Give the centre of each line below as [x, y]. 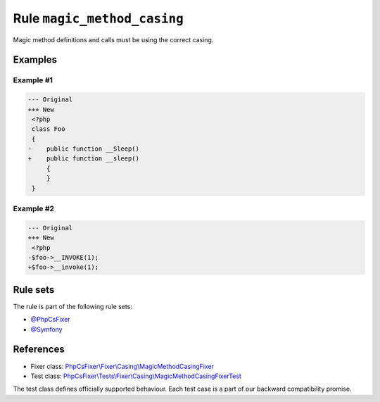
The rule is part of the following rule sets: [73, 306]
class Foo [49, 129]
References [39, 350]
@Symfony [46, 329]
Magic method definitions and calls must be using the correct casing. [113, 39]
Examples [35, 60]
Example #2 [34, 208]
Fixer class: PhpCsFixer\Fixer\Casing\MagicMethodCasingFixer [122, 366]
